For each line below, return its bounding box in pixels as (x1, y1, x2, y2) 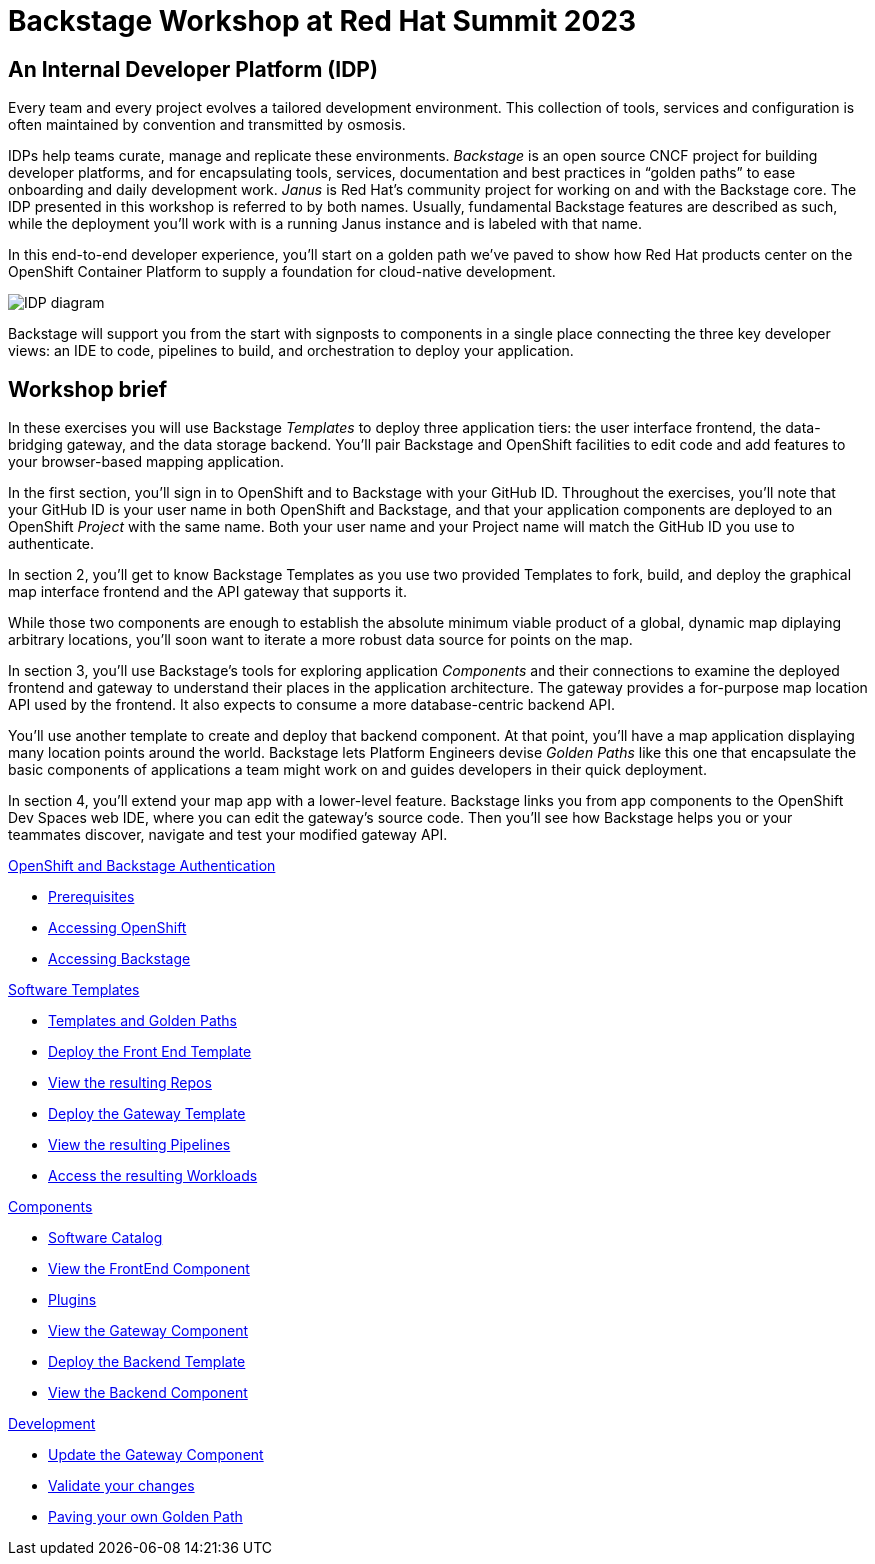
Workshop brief (8, 376, 168, 402)
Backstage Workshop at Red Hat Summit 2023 (8, 4, 637, 38)
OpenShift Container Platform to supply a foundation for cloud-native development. (8, 263, 556, 281)
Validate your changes (48, 1477, 195, 1495)
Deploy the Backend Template (48, 1353, 246, 1371)
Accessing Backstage (48, 950, 191, 968)
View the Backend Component (48, 1384, 248, 1402)
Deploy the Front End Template (48, 1043, 252, 1061)
